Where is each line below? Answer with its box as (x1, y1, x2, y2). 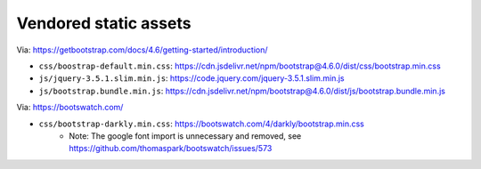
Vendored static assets (16, 13, 192, 33)
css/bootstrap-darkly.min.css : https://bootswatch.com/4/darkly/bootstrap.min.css (38, 118, 365, 129)
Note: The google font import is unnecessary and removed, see (69, 130, 302, 141)
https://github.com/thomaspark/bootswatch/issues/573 (69, 143, 273, 154)
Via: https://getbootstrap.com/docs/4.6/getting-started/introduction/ (16, 44, 268, 55)
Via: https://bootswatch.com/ (16, 102, 124, 113)
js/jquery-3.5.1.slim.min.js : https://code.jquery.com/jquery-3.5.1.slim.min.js (38, 73, 345, 84)
